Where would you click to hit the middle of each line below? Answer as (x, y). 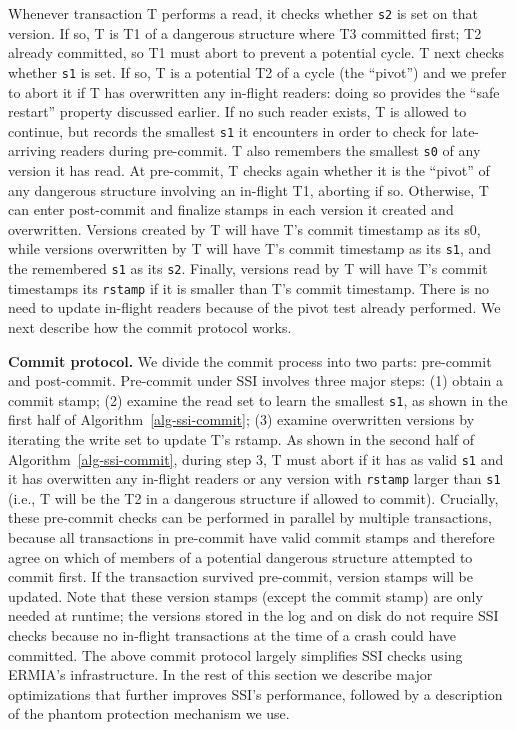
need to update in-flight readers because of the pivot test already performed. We (254, 307)
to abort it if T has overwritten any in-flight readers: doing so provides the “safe (254, 91)
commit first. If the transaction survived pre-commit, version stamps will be (240, 576)
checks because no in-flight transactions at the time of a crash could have (232, 635)
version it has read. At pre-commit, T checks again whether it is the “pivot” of (249, 170)
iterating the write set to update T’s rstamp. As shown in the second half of (241, 438)
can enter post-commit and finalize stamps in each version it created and (231, 209)
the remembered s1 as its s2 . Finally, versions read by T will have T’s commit (248, 268)
